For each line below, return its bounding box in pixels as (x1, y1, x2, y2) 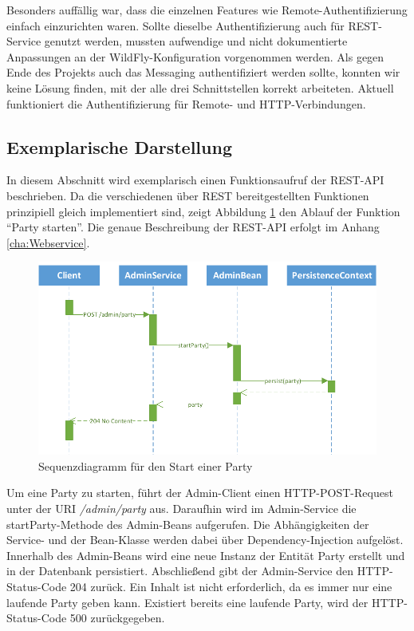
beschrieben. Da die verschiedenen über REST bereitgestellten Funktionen (6, 187, 369, 203)
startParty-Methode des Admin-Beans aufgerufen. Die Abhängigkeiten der (6, 515, 369, 532)
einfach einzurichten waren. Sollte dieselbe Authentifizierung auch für (6, 17, 345, 34)
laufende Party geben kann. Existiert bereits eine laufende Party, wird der (6, 594, 369, 610)
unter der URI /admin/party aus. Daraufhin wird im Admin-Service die (6, 499, 357, 516)
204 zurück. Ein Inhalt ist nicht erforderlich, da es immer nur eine (69, 578, 392, 594)
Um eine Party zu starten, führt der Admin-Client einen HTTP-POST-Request (6, 484, 393, 501)
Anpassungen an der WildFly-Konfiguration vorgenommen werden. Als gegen (6, 48, 384, 65)
